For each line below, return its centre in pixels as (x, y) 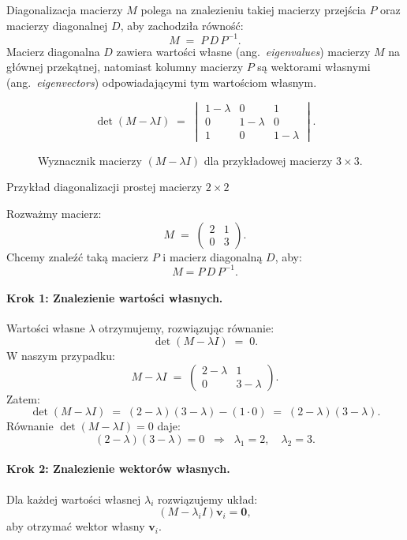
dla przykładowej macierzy (268, 160)
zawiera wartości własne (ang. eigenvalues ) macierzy (243, 51)
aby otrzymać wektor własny (76, 526)
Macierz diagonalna (53, 51)
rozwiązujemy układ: (208, 499)
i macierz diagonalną (213, 256)
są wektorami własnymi (314, 67)
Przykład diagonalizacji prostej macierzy (105, 187)
